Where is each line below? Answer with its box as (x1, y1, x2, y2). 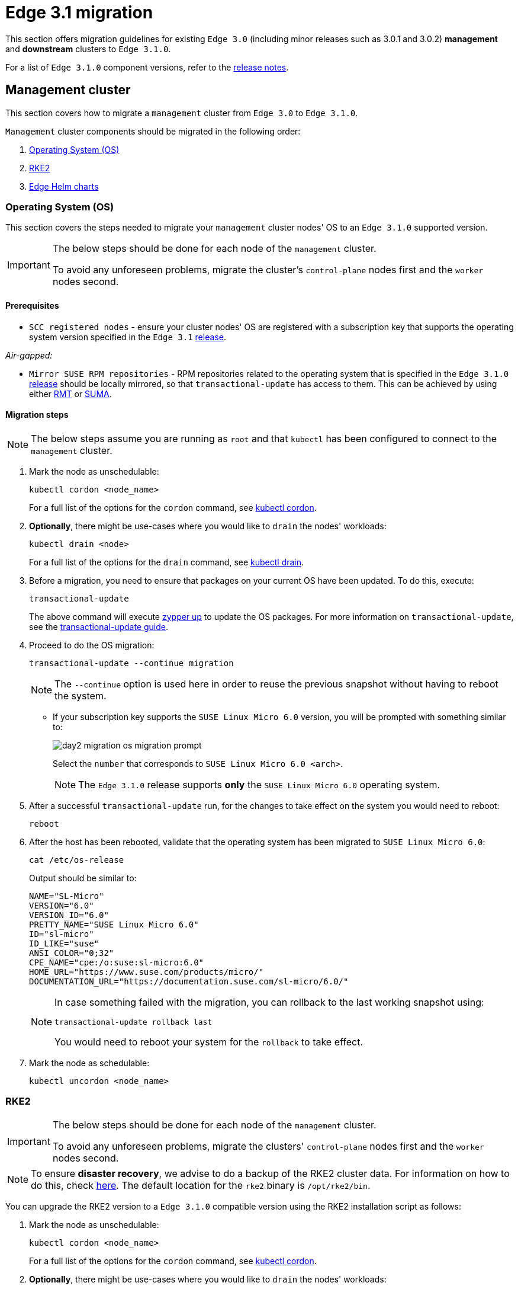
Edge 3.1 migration (5, 2, 153, 23)
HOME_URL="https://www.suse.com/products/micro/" (29, 967, 264, 977)
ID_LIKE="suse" (29, 938, 99, 948)
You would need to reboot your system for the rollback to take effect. (54, 1035, 363, 1048)
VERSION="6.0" (29, 900, 94, 910)
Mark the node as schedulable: (29, 1057, 150, 1068)
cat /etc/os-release (29, 855, 124, 865)
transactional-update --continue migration (29, 658, 234, 668)
